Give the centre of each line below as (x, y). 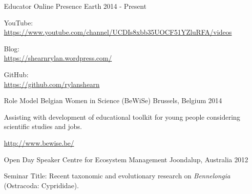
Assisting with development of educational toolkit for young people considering (122, 117)
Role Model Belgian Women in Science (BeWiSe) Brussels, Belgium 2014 (113, 100)
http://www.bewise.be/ (39, 142)
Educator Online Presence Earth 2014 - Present (75, 6)
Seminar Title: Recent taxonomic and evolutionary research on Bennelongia (117, 176)
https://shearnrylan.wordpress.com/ (58, 58)
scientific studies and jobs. (43, 126)
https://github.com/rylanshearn (52, 84)
